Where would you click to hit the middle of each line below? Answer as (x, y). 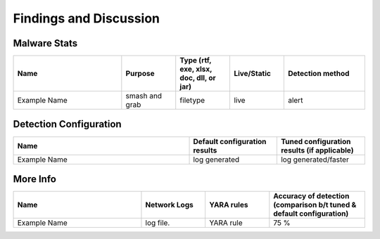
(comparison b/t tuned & (315, 205)
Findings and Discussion (87, 18)
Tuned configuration (316, 141)
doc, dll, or (198, 78)
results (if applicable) (317, 150)
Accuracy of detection (311, 196)
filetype (192, 101)
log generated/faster (315, 160)
